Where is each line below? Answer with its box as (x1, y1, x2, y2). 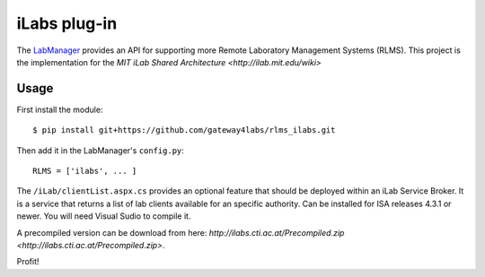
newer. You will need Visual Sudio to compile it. (16, 211, 191, 221)
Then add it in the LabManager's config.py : (16, 144, 184, 156)
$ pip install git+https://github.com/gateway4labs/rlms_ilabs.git (32, 126, 336, 135)
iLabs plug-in (16, 13, 118, 33)
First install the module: (16, 104, 103, 115)
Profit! (16, 256, 40, 267)
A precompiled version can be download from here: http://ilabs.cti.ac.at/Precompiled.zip (16, 227, 345, 238)
